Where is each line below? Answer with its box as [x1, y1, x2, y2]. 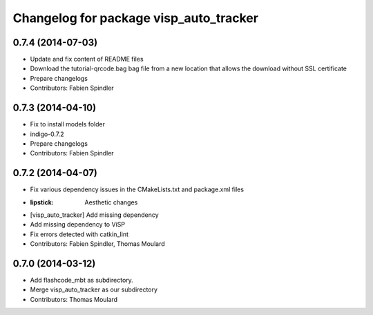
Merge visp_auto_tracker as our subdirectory [30, 285, 158, 294]
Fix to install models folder [30, 120, 105, 128]
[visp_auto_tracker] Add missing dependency [30, 211, 159, 219]
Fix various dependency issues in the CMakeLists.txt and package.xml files [30, 185, 245, 193]
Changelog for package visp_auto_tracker [12, 10, 259, 26]
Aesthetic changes [84, 198, 138, 207]
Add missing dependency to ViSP [30, 220, 126, 229]
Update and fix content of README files [30, 55, 144, 64]
